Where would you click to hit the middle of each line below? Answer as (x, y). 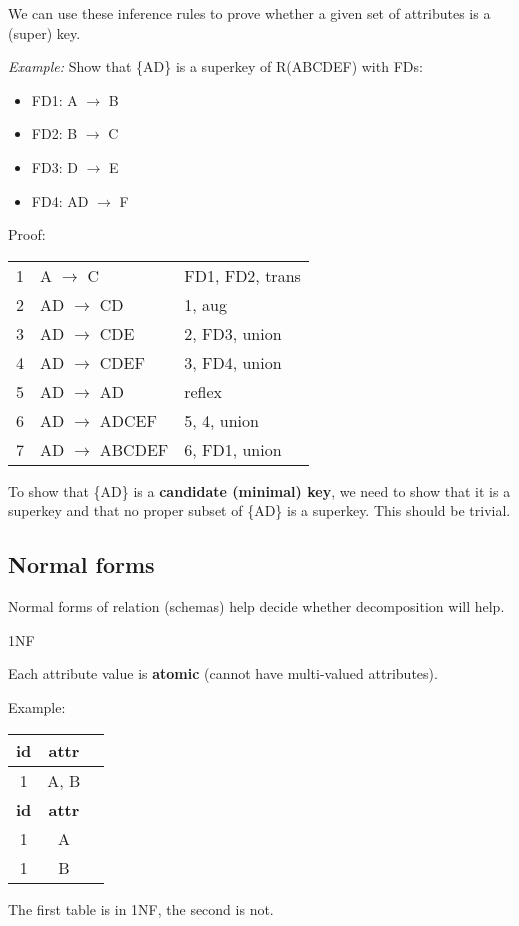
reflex (203, 391)
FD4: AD (60, 200)
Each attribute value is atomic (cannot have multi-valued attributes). (223, 673)
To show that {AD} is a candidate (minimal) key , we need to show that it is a (259, 490)
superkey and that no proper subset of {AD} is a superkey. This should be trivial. (259, 510)
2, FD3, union (233, 333)
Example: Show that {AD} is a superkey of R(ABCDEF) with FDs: (215, 66)
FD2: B (54, 133)
